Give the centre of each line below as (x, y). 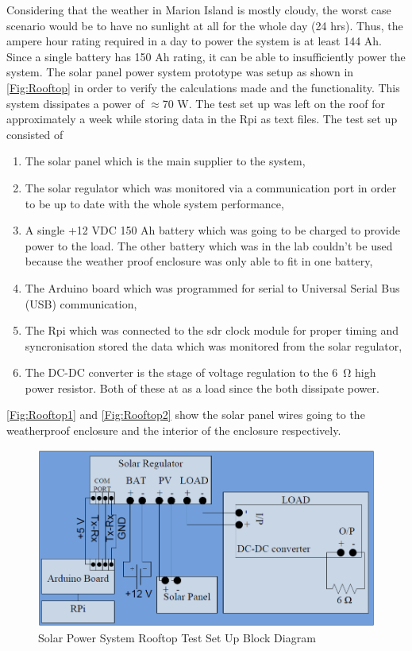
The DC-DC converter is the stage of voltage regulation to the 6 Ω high (200, 372)
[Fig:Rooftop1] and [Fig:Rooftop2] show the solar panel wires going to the (186, 415)
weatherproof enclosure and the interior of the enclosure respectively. (174, 430)
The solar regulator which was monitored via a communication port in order (211, 187)
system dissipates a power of (75, 103)
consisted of (35, 134)
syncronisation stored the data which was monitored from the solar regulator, (214, 345)
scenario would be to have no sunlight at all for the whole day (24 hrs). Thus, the (205, 25)
